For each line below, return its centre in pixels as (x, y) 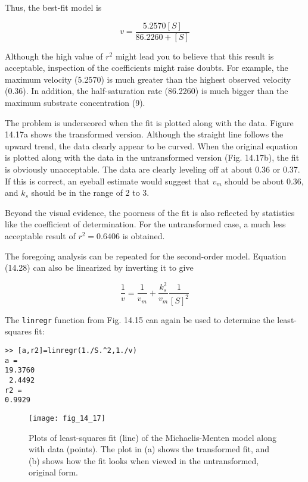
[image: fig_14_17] (67, 418)
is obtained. (144, 235)
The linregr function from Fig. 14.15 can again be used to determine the (140, 319)
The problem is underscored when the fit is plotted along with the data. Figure (149, 122)
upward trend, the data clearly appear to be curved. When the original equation (151, 145)
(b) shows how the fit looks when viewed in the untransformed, (144, 460)
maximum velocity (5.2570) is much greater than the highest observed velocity (148, 79)
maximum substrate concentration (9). (75, 103)
